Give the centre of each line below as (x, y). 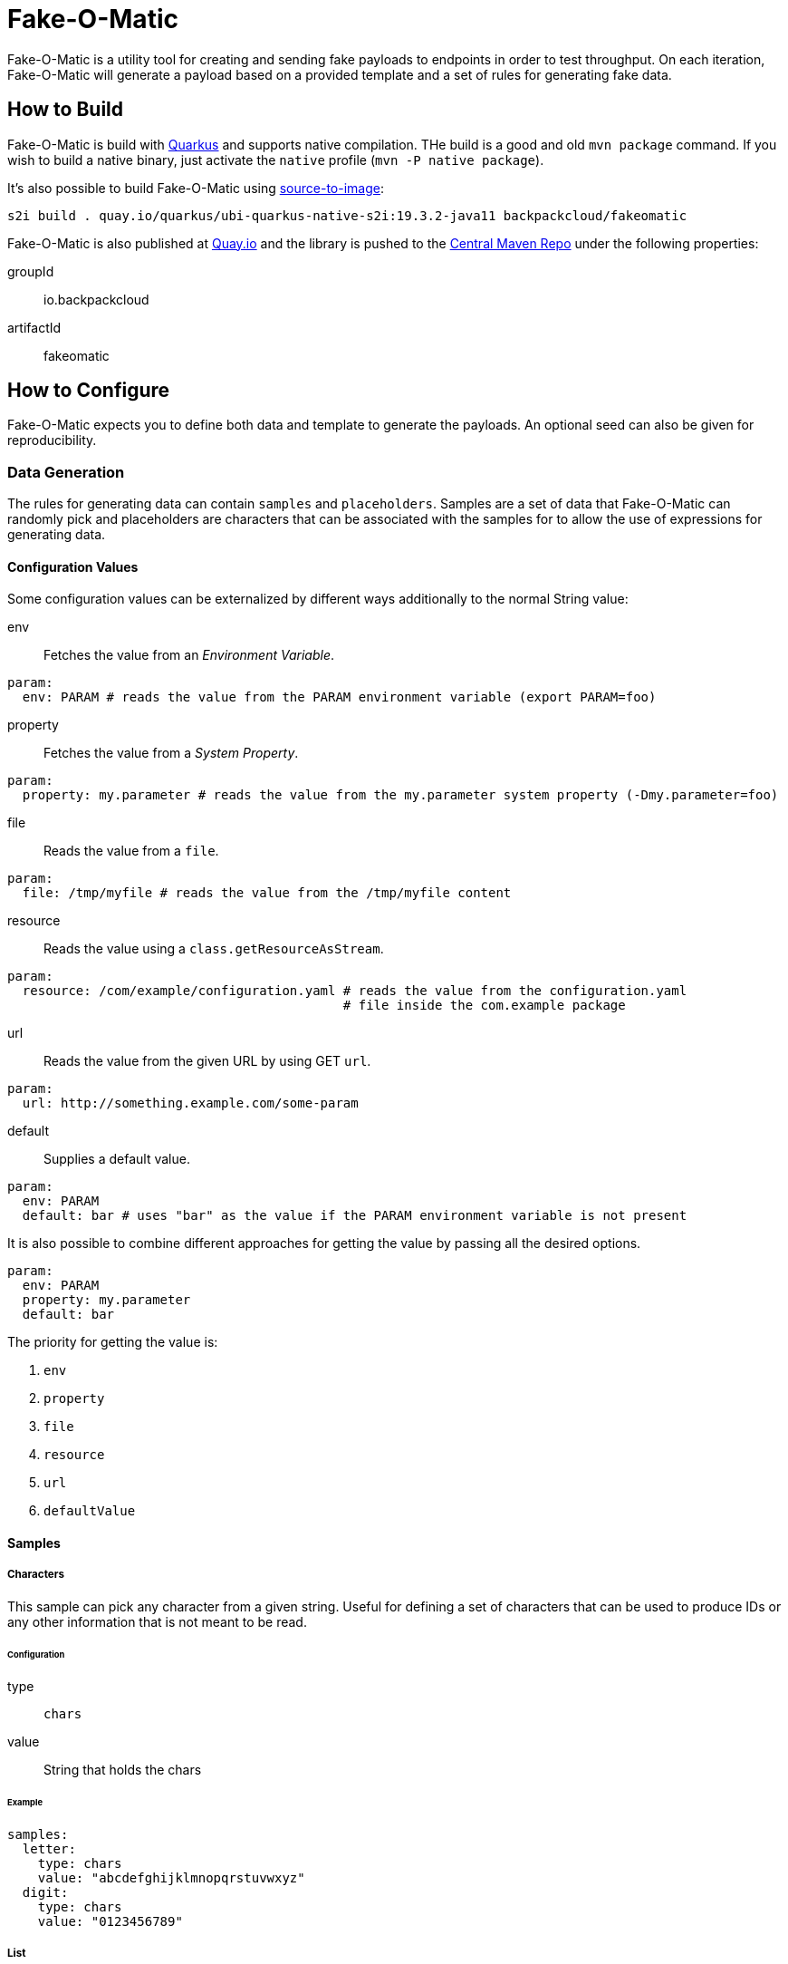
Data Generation (66, 472)
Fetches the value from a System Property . (171, 753)
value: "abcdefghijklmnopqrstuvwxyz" (171, 1878)
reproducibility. (52, 440)
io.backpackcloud (96, 299)
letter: (49, 1849)
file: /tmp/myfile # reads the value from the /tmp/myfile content (267, 893)
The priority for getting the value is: (113, 1342)
